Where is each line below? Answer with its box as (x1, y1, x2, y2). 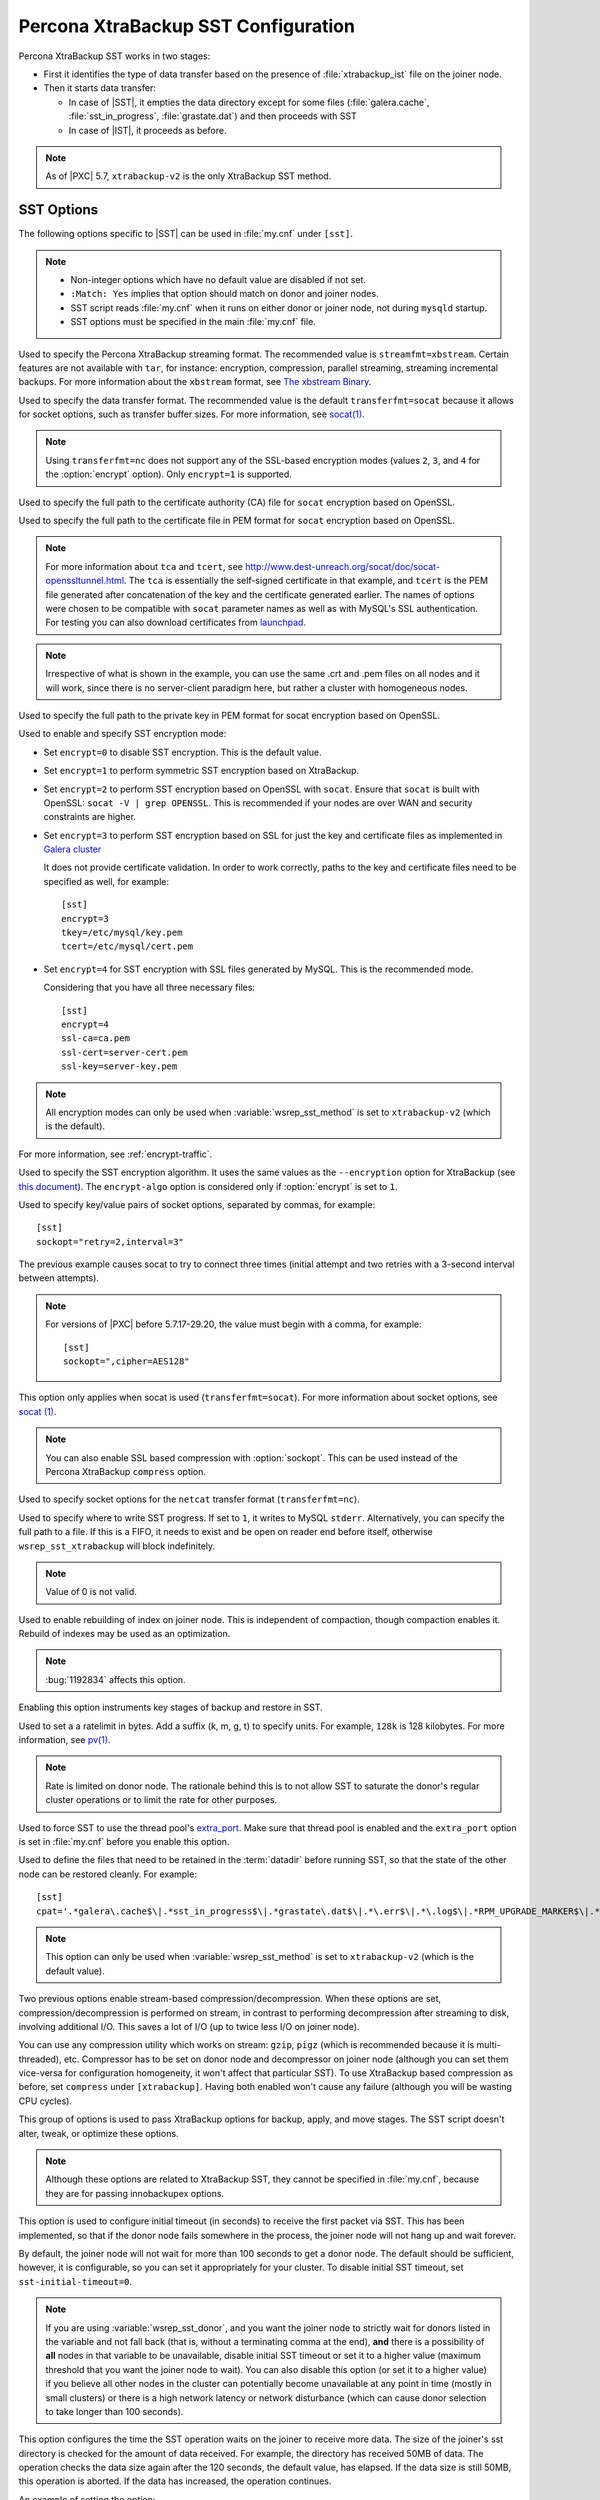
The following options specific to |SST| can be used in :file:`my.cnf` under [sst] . (18, 228, 354, 240)
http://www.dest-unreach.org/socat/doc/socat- (245, 560, 440, 572)
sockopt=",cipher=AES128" (63, 1356, 190, 1367)
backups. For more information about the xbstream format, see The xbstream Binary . (18, 376, 372, 388)
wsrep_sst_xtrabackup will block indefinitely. (18, 1540, 216, 1552)
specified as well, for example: (43, 875, 170, 887)
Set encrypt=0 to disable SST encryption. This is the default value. (43, 746, 322, 758)
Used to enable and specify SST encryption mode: (18, 728, 227, 740)
